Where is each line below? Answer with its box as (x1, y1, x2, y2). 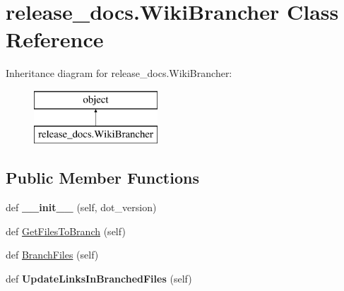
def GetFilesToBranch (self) (6, 223, 126, 238)
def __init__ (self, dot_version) (6, 200, 157, 215)
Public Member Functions (6, 167, 199, 189)
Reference (6, 25, 104, 54)
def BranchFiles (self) (6, 247, 99, 262)
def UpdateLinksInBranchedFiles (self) (6, 271, 192, 286)
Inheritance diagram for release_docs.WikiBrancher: (6, 66, 232, 81)
